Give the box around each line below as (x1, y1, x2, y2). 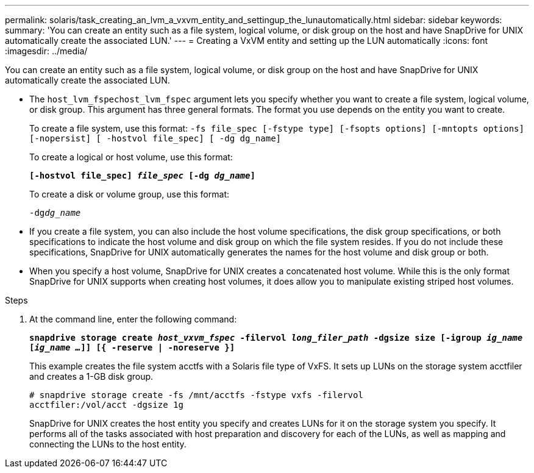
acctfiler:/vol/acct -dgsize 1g (29, 400, 183, 410)
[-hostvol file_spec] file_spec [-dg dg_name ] (29, 171, 255, 180)
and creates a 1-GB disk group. (29, 371, 154, 382)
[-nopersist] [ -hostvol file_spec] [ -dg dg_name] (29, 133, 282, 143)
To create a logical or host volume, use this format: (29, 152, 233, 162)
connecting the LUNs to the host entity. (29, 439, 187, 449)
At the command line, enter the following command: (29, 314, 237, 324)
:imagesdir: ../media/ (5, 46, 88, 56)
